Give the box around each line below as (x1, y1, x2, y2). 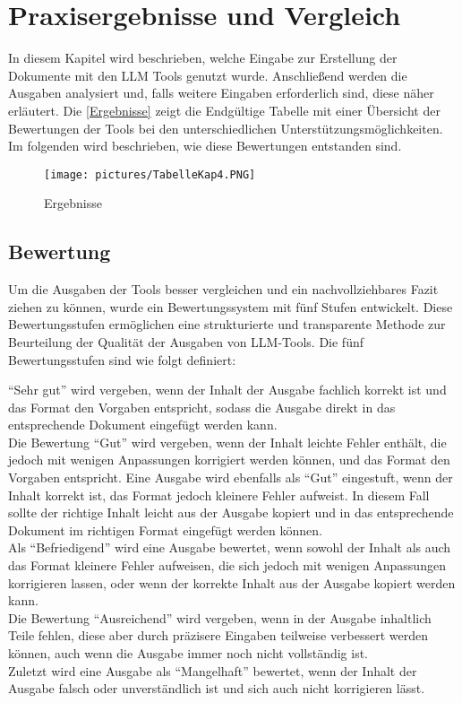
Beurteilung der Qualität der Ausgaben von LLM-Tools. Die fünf (8, 332, 364, 351)
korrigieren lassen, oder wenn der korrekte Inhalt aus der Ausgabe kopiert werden (8, 573, 456, 592)
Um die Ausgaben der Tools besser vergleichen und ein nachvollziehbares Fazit (8, 280, 439, 299)
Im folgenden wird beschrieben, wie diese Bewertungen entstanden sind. (8, 136, 402, 155)
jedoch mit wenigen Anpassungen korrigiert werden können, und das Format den (8, 450, 450, 469)
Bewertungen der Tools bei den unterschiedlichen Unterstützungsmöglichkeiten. (8, 118, 443, 137)
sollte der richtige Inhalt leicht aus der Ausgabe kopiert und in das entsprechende (8, 503, 454, 522)
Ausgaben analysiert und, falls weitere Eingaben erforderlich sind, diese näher (8, 83, 434, 102)
